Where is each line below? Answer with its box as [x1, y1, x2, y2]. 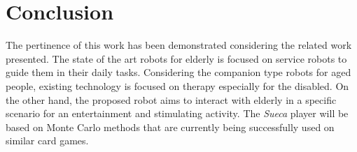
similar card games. [6, 133, 89, 148]
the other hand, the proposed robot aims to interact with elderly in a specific [6, 92, 337, 107]
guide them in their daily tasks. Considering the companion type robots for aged [6, 65, 351, 79]
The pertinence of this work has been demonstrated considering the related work [6, 38, 352, 52]
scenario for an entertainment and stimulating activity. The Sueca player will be [6, 106, 349, 121]
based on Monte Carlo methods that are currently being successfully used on [6, 119, 335, 134]
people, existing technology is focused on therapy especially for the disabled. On [6, 78, 349, 93]
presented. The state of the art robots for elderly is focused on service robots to [6, 51, 347, 66]
